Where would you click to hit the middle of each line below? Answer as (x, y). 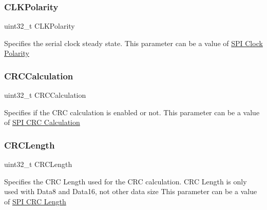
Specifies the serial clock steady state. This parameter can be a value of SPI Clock (133, 43)
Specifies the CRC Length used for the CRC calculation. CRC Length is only (126, 181)
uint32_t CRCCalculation (45, 95)
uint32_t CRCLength (38, 164)
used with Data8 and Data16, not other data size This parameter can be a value (131, 191)
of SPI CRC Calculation (42, 122)
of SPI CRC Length (35, 201)
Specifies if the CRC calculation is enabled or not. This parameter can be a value (132, 112)
